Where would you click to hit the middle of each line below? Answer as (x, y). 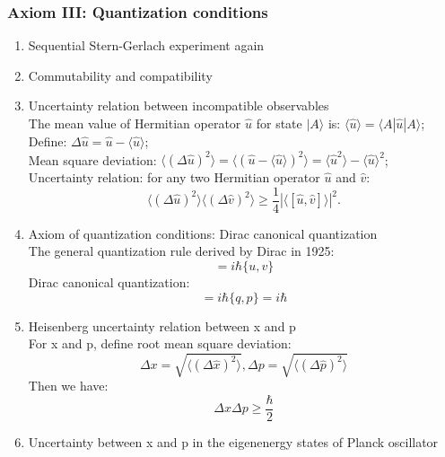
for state (279, 123)
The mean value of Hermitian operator (135, 123)
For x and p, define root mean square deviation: (160, 343)
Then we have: (68, 386)
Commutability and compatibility (120, 75)
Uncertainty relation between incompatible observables (179, 105)
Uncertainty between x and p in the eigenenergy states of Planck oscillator (233, 441)
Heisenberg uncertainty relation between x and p (162, 325)
